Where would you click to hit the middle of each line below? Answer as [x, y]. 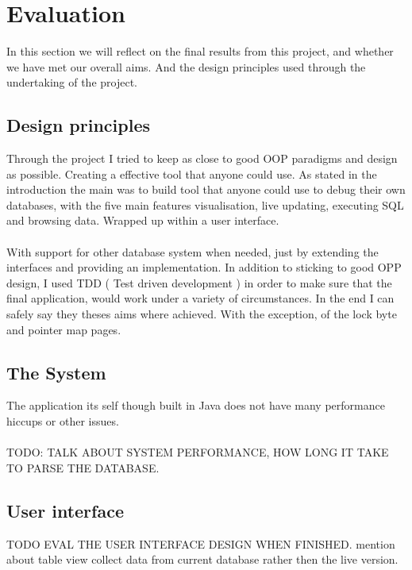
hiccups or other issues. [63, 421]
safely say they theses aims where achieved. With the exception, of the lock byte [202, 314]
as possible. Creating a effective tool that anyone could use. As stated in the [192, 173]
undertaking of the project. [72, 82]
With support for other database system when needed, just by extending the [193, 251]
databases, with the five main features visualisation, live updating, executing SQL [205, 204]
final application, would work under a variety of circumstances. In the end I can [200, 298]
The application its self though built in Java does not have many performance [196, 405]
